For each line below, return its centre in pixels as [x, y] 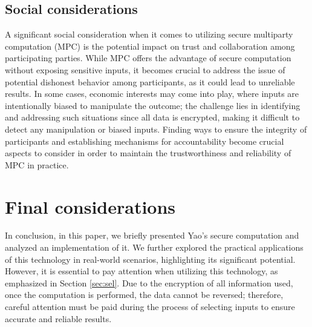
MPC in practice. [37, 164]
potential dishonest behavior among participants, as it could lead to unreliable [150, 81]
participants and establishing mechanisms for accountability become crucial [145, 141]
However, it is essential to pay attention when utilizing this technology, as [141, 271]
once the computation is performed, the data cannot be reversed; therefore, [144, 295]
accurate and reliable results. [58, 318]
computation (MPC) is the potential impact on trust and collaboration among [150, 46]
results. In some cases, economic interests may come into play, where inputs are [152, 94]
